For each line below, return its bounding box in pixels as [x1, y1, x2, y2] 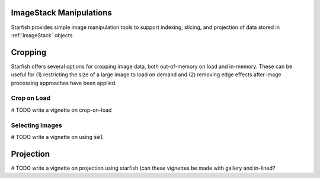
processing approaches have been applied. [11, 79, 117, 86]
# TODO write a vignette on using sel [11, 133, 104, 140]
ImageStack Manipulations [11, 8, 113, 18]
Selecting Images [11, 121, 62, 130]
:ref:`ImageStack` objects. [11, 31, 74, 38]
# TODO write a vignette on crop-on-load [11, 106, 112, 114]
